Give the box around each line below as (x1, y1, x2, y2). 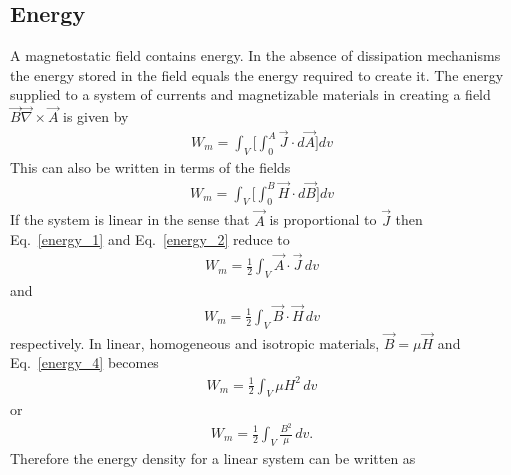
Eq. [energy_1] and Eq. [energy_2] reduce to (10, 229, 290, 250)
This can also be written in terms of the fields (10, 156, 291, 177)
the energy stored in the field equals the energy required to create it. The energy (10, 64, 504, 85)
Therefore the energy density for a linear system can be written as (10, 447, 416, 468)
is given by (63, 106, 129, 127)
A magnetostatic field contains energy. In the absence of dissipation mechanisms (10, 45, 501, 66)
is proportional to (269, 209, 377, 230)
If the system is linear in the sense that (10, 209, 250, 230)
